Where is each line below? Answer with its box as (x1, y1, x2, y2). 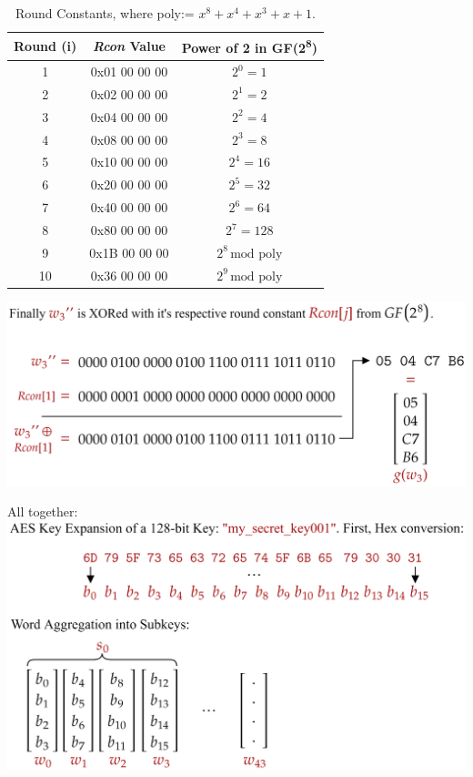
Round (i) (14, 36, 77, 56)
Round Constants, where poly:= (15, 4, 195, 22)
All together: (7, 502, 78, 521)
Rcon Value (92, 36, 166, 56)
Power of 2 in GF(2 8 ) (181, 36, 317, 57)
